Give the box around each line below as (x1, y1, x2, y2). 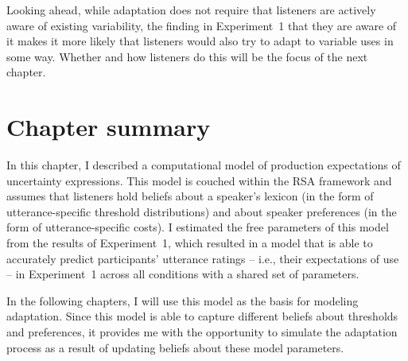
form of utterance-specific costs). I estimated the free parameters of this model (6, 219, 389, 235)
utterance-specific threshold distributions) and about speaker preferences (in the (6, 203, 397, 219)
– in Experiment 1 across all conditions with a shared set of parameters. (6, 266, 359, 282)
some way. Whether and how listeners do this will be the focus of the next (6, 48, 368, 64)
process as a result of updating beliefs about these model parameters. (6, 339, 344, 355)
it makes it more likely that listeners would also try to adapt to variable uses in (6, 33, 394, 49)
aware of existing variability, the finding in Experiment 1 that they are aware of (6, 17, 397, 33)
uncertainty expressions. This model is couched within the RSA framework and (6, 172, 392, 188)
